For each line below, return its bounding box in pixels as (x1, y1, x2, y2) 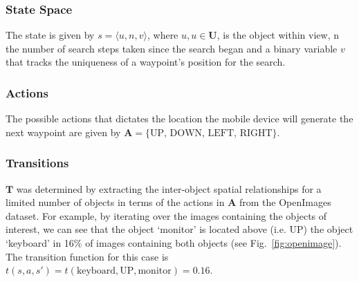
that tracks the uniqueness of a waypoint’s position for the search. (6, 55, 286, 69)
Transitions (6, 154, 69, 171)
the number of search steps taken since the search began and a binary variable (6, 41, 338, 55)
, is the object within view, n (217, 28, 339, 42)
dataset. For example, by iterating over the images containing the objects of (6, 208, 327, 223)
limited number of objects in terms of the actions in (6, 195, 225, 209)
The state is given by (6, 28, 95, 42)
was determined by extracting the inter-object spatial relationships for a (16, 181, 322, 196)
